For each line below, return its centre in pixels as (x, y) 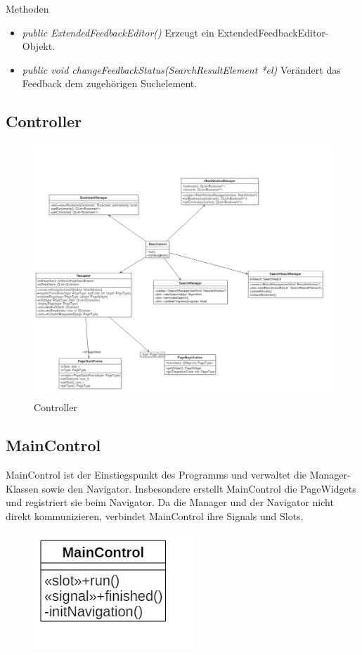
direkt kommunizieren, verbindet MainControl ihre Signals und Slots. (155, 515)
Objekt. (39, 46)
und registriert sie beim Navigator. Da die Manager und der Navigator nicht (170, 502)
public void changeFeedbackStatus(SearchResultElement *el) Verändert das (181, 69)
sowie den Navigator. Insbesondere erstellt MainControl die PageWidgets (199, 488)
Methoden (27, 8)
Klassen (22, 488)
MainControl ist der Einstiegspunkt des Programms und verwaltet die (156, 475)
